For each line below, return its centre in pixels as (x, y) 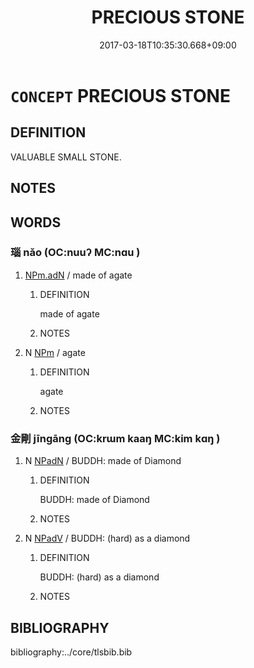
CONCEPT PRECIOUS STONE (120, 95)
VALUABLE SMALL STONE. (66, 157)
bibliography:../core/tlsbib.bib (71, 652)
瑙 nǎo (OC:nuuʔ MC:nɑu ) (75, 253)
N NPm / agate (55, 352)
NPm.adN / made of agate (78, 275)
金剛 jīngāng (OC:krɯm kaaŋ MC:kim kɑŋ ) (115, 438)
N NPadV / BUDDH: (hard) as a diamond (107, 538)
